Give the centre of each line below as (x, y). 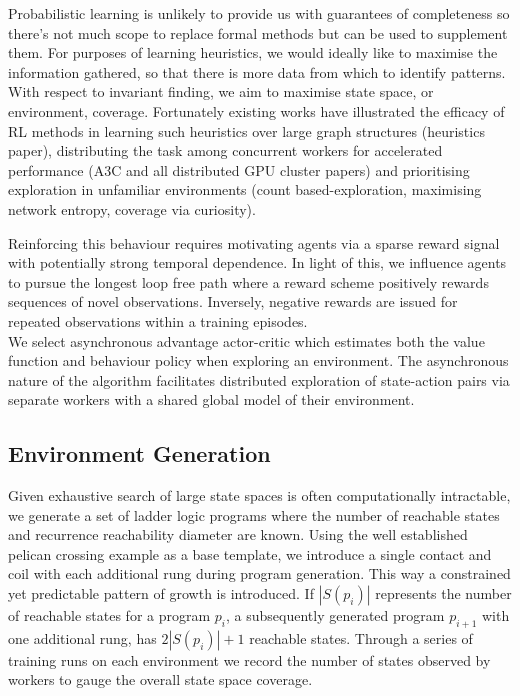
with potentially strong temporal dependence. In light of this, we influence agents (257, 262)
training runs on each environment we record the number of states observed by (249, 659)
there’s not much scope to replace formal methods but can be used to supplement (258, 32)
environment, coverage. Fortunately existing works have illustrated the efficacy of (256, 110)
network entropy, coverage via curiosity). (132, 208)
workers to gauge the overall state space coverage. (160, 679)
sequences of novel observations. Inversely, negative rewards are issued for (233, 301)
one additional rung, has (82, 637)
